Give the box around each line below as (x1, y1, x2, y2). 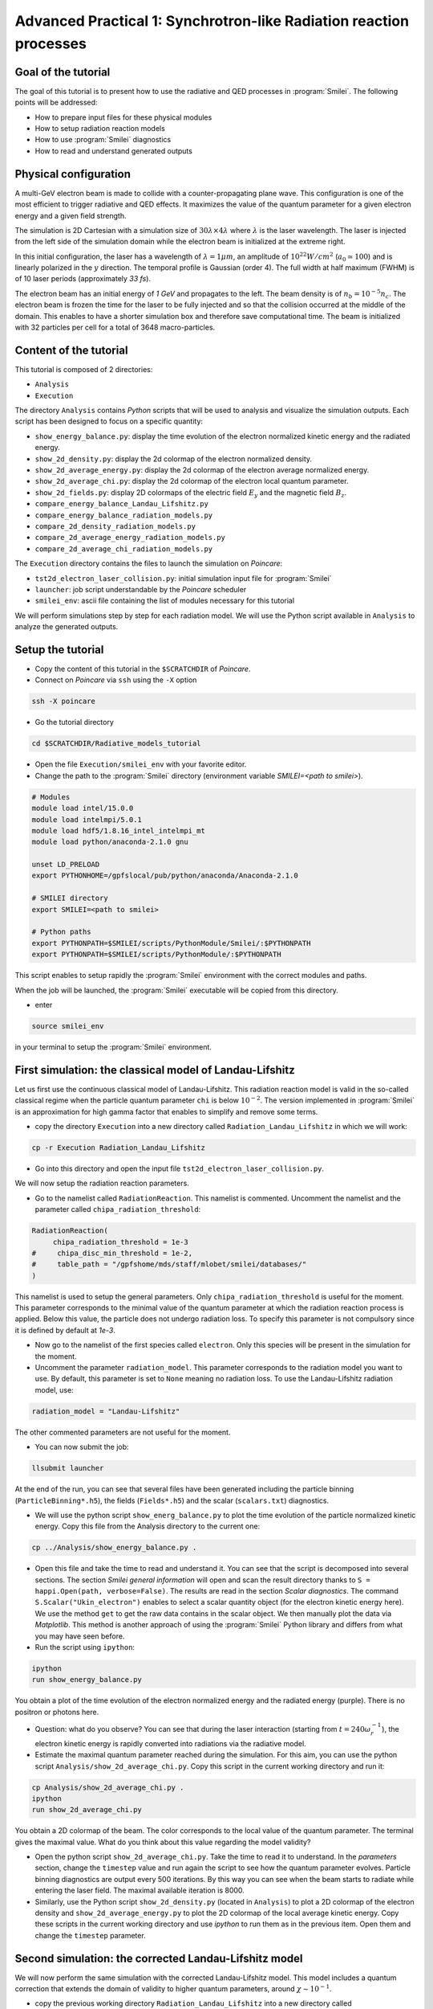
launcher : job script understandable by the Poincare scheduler (34, 584, 247, 594)
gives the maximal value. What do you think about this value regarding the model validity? (14, 1837, 311, 1847)
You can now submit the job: (34, 1442, 129, 1452)
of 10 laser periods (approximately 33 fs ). (14, 274, 152, 284)
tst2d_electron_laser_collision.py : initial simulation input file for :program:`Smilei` (34, 573, 332, 583)
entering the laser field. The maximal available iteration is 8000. (34, 1885, 245, 1896)
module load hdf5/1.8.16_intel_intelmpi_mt (31, 826, 206, 835)
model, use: (34, 1385, 74, 1394)
